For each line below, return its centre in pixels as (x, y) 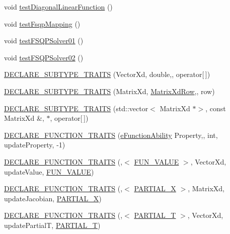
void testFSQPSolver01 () (44, 41)
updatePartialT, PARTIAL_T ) (52, 225)
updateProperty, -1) (35, 145)
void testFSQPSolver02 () (44, 57)
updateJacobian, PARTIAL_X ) (53, 198)
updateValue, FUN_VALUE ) (49, 171)
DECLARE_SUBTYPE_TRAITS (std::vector (76, 108)
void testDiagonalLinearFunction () (58, 7)
